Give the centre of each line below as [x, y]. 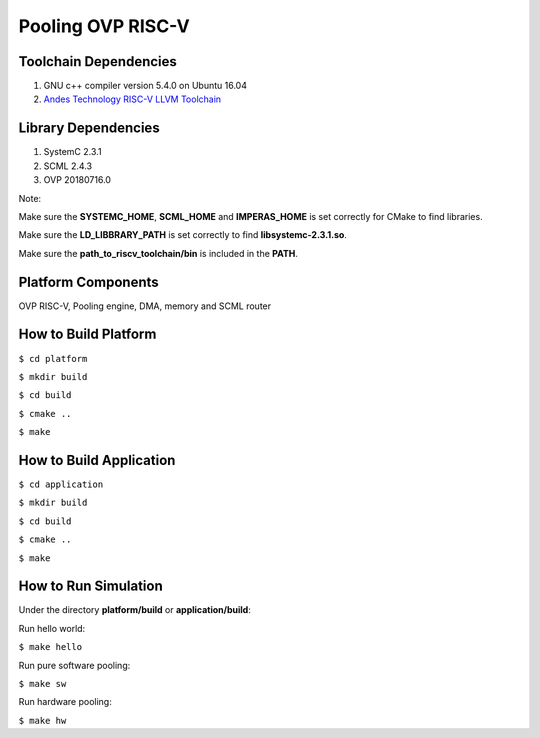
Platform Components [88, 281]
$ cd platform [53, 358]
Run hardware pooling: [65, 702]
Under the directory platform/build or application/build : [135, 610]
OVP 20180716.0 [77, 180]
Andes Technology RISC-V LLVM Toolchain [132, 99]
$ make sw [42, 684]
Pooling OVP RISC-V [104, 26]
